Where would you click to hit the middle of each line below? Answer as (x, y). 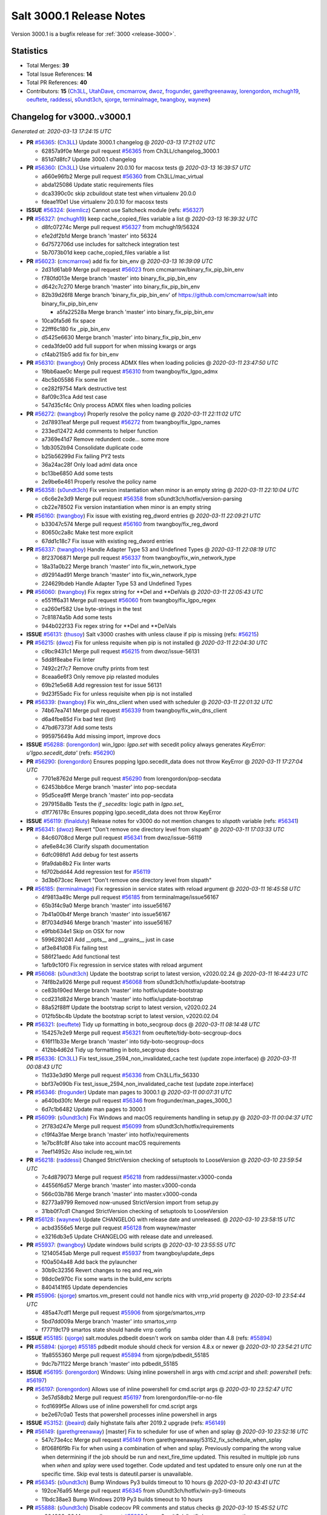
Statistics (30, 51)
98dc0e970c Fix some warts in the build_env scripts (107, 1279)
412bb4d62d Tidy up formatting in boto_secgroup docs (111, 1050)
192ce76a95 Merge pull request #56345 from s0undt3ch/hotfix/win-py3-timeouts (144, 1491)
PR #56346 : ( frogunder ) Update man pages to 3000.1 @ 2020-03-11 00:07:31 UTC (129, 1092)
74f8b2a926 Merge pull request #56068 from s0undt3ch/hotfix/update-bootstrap (143, 982)
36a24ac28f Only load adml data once (89, 465)
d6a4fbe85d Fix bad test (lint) (79, 719)
